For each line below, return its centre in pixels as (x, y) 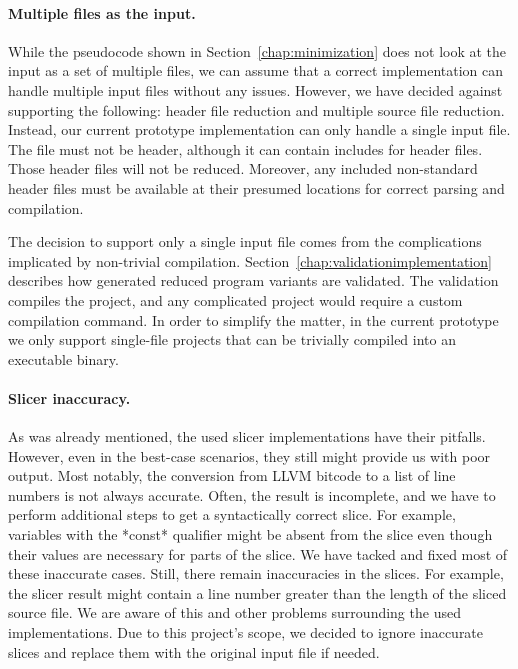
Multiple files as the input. (102, 12)
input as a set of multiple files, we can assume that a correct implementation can (256, 70)
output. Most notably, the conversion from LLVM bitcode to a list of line (232, 475)
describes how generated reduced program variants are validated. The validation (253, 280)
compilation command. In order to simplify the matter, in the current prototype (253, 319)
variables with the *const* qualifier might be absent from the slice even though (250, 534)
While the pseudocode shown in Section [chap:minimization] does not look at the (257, 50)
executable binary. (63, 358)
